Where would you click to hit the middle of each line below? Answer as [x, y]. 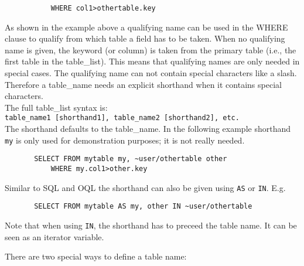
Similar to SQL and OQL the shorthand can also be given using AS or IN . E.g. [145, 187]
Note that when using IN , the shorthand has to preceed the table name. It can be [151, 225]
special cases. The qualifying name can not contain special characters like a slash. [151, 73]
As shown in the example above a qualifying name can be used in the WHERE [146, 27]
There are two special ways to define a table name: [96, 256]
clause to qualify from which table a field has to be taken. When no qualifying [145, 38]
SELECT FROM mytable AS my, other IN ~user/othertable [143, 207]
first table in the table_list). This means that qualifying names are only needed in [152, 61]
